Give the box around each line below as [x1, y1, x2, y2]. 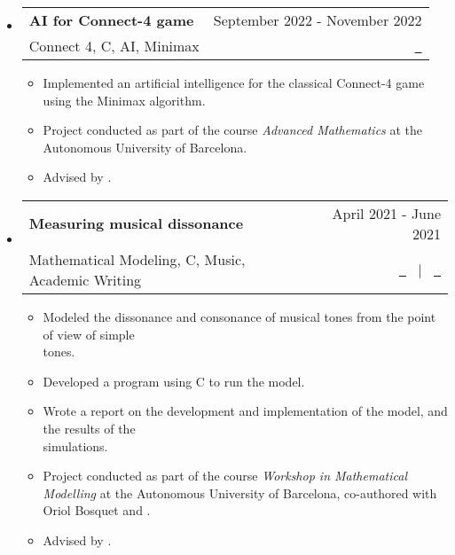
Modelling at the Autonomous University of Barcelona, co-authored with [43, 483, 437, 502]
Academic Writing [28, 269, 142, 290]
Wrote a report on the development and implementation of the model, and [43, 402, 448, 420]
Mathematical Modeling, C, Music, [28, 248, 246, 270]
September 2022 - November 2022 [213, 10, 422, 30]
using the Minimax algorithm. [43, 90, 206, 109]
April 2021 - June [332, 202, 441, 223]
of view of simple [43, 324, 135, 343]
